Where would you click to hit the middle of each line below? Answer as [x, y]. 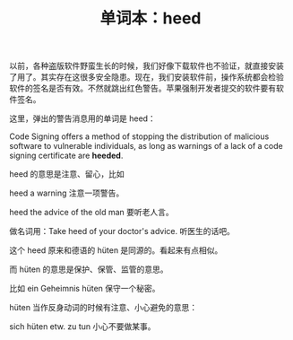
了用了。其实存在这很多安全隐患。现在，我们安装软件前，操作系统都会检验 [146, 77]
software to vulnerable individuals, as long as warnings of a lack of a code [146, 146]
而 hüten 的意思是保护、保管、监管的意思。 [89, 269]
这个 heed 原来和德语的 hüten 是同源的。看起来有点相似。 [116, 250]
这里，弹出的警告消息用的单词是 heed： [83, 118]
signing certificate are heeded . [66, 156]
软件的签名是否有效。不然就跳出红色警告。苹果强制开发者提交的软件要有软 [146, 88]
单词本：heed [151, 18]
